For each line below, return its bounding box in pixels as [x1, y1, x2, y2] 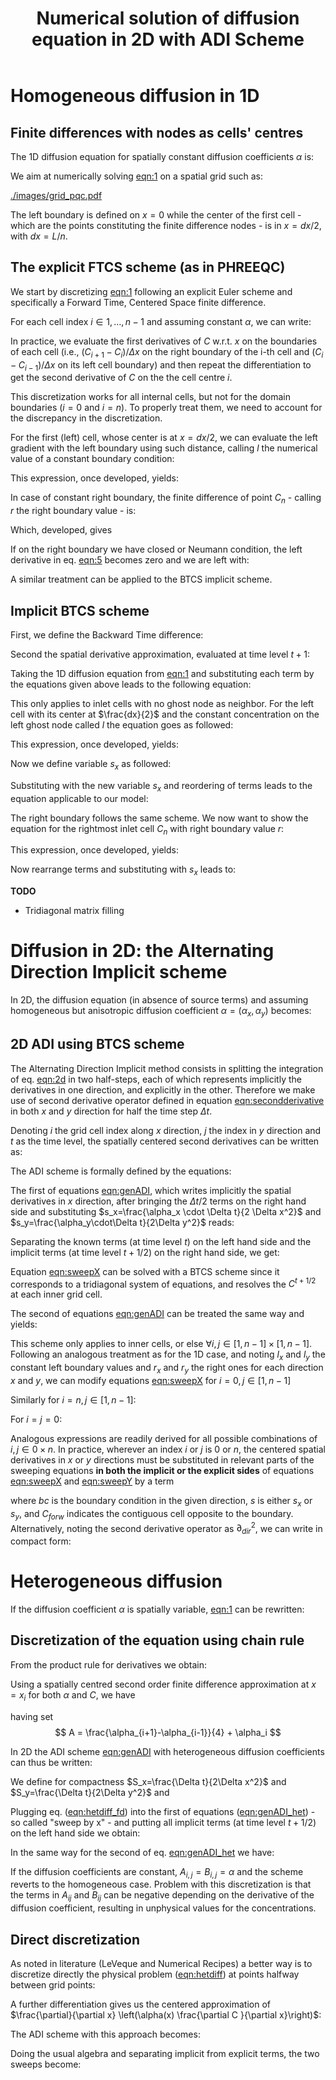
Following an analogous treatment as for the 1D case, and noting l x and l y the [10, 1348, 326, 1363]
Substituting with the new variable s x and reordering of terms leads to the [10, 779, 313, 794]
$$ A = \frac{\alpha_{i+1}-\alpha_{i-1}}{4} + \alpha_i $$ [54, 1726, 282, 1738]
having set [10, 1710, 54, 1722]
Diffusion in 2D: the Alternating [10, 940, 275, 962]
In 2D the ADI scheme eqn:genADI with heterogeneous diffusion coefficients [10, 1745, 325, 1757]
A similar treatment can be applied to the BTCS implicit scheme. [10, 573, 273, 586]
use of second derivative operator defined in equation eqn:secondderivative [10, 1094, 325, 1106]
